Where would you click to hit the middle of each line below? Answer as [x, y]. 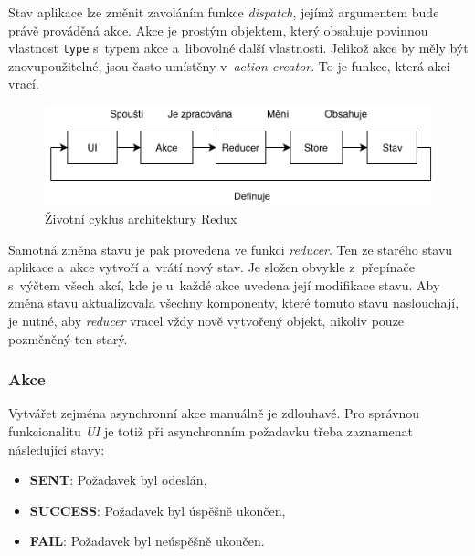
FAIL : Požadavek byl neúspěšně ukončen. [147, 541]
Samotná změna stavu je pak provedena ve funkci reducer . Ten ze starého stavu [231, 249]
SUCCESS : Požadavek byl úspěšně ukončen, [158, 510]
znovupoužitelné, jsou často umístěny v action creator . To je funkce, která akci [229, 65]
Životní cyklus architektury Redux [141, 218]
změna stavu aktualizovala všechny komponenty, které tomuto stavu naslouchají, [234, 303]
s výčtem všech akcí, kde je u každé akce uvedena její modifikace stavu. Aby [224, 284]
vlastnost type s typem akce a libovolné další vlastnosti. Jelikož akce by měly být [238, 48]
